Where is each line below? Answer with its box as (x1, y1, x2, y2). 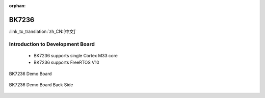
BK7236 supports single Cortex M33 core (33, 52, 118, 58)
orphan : (9, 3, 26, 8)
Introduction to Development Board (9, 41, 95, 48)
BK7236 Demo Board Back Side (9, 82, 74, 88)
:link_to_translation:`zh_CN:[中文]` (9, 28, 77, 34)
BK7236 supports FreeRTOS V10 (33, 59, 100, 66)
